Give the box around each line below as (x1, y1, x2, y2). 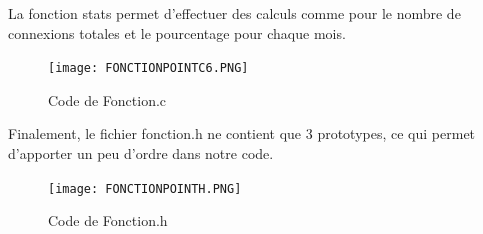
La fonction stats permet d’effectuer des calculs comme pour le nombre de (8, 3, 461, 23)
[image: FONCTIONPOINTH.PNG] (48, 181, 242, 196)
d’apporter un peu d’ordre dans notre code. (8, 143, 274, 164)
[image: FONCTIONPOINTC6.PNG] (48, 61, 249, 76)
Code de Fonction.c (48, 89, 167, 110)
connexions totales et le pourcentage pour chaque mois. (8, 22, 346, 43)
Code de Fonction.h (48, 210, 168, 231)
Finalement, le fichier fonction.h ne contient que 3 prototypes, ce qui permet (8, 123, 476, 144)
